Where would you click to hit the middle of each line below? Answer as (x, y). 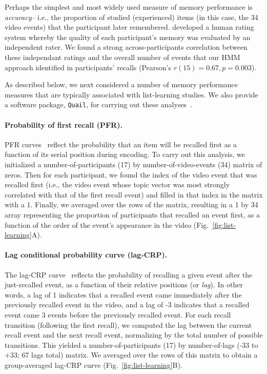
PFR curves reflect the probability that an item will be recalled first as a (121, 144)
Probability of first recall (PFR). (64, 124)
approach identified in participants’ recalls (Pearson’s (88, 67)
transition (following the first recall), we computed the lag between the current (128, 324)
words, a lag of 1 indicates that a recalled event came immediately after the (123, 294)
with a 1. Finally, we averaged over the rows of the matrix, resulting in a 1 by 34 (131, 204)
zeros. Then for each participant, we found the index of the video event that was (131, 174)
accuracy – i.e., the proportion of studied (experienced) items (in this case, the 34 (131, 17)
